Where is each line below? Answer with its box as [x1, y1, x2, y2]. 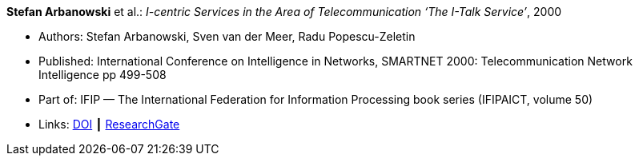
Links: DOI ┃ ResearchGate [38, 117, 180, 131]
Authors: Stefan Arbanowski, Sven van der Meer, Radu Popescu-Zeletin [38, 30, 416, 43]
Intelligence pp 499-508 [38, 68, 167, 81]
